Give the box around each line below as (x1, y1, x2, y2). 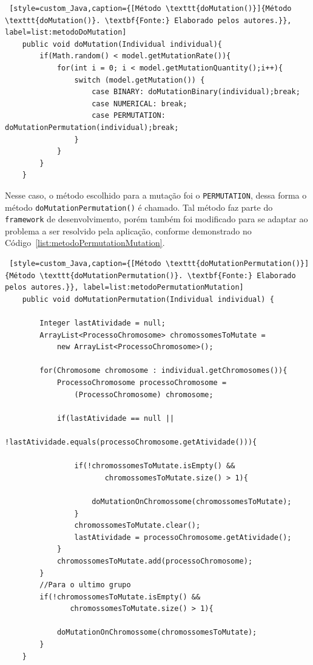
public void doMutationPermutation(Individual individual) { (22, 295, 274, 304)
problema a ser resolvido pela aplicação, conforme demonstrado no (5, 224, 252, 237)
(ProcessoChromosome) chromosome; (74, 390, 214, 399)
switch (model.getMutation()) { (74, 75, 205, 84)
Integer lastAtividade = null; (39, 319, 166, 328)
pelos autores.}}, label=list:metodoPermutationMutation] (5, 283, 244, 292)
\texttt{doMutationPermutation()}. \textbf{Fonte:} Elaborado (39, 271, 296, 280)
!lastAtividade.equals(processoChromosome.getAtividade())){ (5, 437, 257, 446)
